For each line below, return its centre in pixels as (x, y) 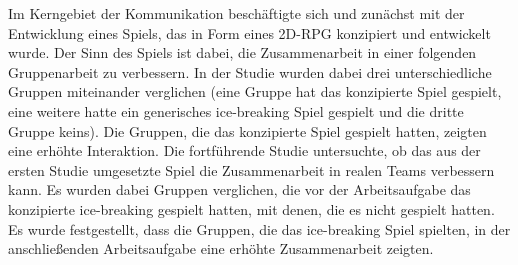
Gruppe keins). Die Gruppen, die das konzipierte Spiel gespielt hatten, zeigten (247, 130)
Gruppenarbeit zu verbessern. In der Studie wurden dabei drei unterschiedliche (250, 71)
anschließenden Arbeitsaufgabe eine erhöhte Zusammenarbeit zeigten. (221, 248)
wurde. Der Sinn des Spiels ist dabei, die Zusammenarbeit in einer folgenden (242, 52)
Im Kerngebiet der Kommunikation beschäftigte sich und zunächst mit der (236, 13)
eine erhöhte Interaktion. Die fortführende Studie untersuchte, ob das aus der (244, 150)
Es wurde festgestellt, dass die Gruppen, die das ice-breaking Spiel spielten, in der (259, 228)
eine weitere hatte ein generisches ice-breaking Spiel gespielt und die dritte (236, 110)
